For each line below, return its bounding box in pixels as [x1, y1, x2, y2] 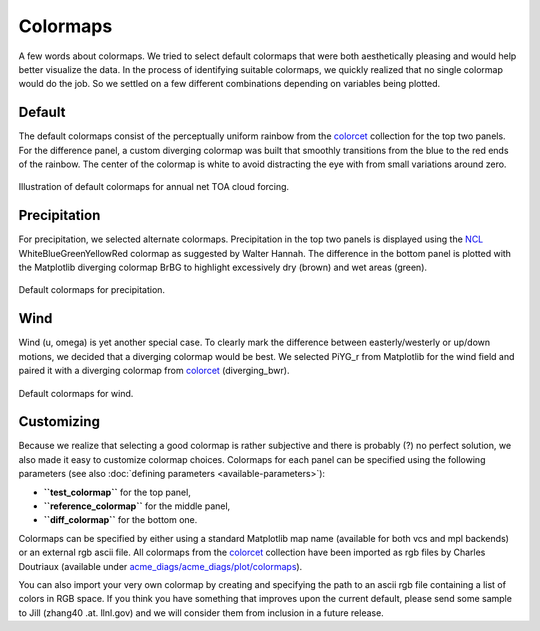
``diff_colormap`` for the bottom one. [43, 514, 198, 526]
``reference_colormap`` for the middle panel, [43, 500, 231, 512]
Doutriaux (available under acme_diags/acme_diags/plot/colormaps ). [18, 560, 303, 572]
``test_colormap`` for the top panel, [43, 486, 192, 498]
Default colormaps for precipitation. [18, 284, 165, 296]
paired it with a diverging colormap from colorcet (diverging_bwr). [18, 365, 290, 377]
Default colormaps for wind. [18, 387, 134, 399]
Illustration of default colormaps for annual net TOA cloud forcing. [18, 181, 290, 193]
